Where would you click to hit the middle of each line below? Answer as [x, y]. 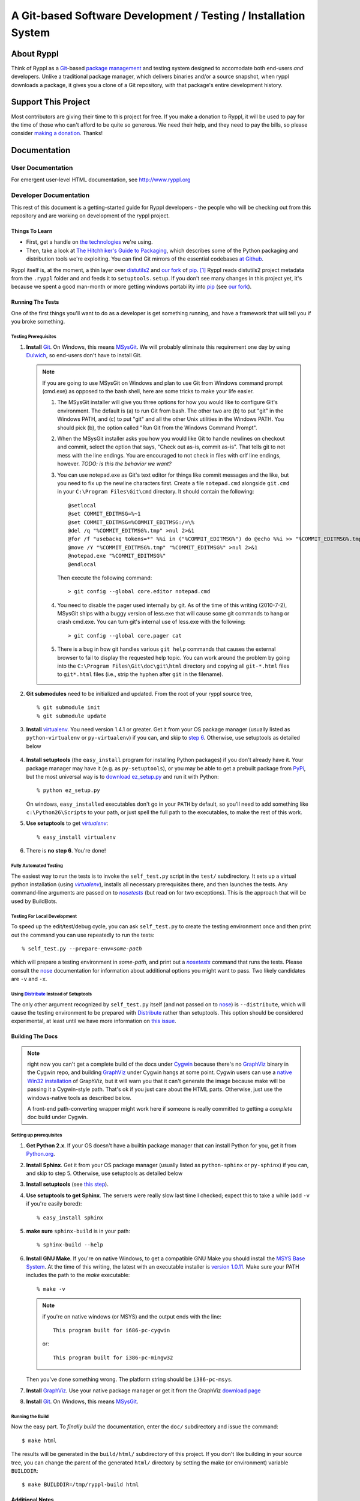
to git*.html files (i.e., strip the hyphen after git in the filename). [140, 674]
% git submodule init [68, 708]
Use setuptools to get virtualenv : [67, 823]
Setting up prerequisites [37, 1135]
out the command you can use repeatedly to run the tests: [83, 935]
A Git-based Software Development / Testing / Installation [158, 16]
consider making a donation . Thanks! [57, 133]
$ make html [39, 1440]
